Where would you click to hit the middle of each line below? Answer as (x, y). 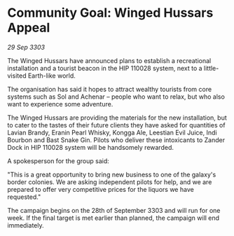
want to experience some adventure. (60, 104)
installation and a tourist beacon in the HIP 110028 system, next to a (105, 68)
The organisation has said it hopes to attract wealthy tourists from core (110, 89)
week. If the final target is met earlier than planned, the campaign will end (113, 218)
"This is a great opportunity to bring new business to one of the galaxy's (112, 174)
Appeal (29, 28)
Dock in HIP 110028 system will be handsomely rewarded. (90, 147)
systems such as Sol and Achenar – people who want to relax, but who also (116, 97)
